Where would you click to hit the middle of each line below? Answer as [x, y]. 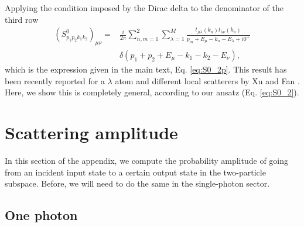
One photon [41, 215]
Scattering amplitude [91, 133]
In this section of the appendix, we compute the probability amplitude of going [147, 160]
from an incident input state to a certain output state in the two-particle [135, 172]
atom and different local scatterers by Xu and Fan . [207, 80]
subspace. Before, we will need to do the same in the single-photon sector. [137, 183]
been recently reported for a [55, 80]
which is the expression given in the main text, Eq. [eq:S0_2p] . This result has [146, 69]
